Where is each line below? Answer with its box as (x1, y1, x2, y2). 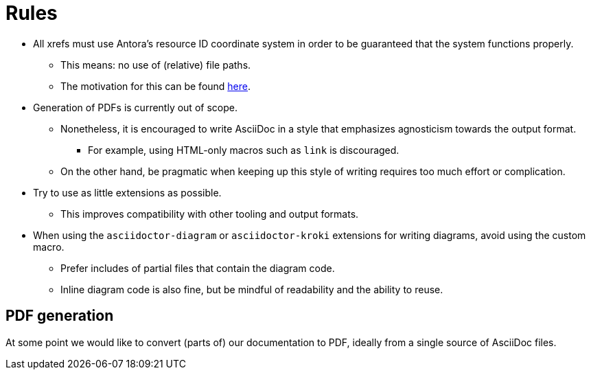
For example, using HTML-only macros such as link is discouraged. (88, 144, 399, 156)
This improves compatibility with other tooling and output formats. (60, 207, 359, 220)
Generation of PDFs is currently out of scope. (33, 101, 237, 113)
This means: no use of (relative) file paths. (60, 58, 251, 71)
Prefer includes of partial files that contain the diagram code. (60, 262, 335, 274)
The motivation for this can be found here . (60, 80, 251, 92)
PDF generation (5, 307, 114, 325)
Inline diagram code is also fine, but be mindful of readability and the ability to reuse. (60, 283, 443, 295)
